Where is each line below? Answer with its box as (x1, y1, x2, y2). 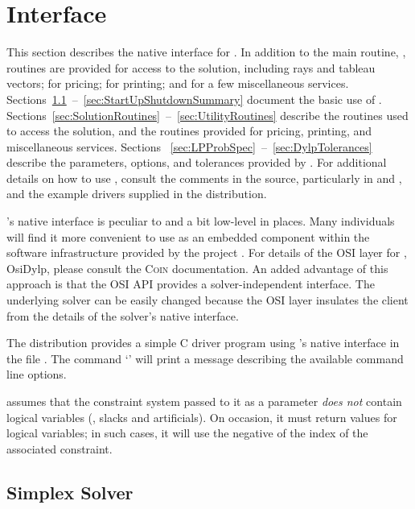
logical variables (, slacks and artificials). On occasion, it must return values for (6, 408, 397, 425)
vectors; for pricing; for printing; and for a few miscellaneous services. (6, 75, 349, 92)
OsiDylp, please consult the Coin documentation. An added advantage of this (6, 259, 388, 276)
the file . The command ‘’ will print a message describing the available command (6, 350, 404, 366)
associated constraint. (6, 440, 113, 457)
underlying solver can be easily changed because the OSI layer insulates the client (6, 292, 409, 308)
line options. (6, 366, 67, 383)
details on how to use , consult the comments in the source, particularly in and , (6, 169, 402, 186)
